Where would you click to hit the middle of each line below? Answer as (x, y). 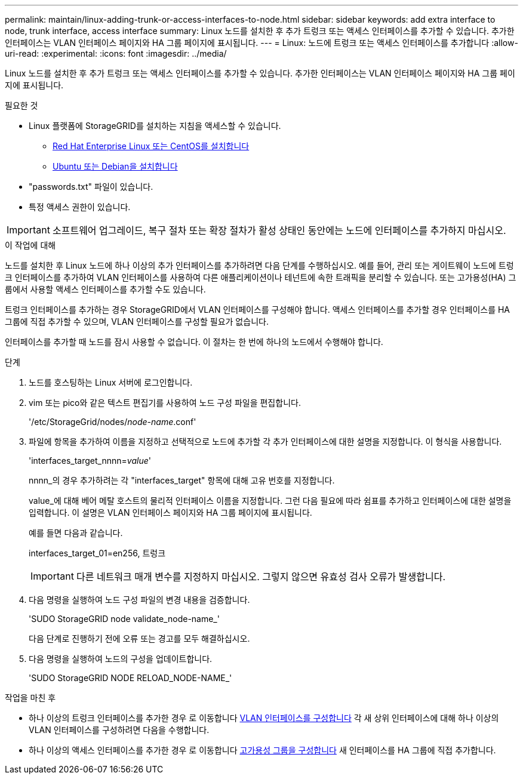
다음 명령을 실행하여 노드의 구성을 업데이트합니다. (121, 659)
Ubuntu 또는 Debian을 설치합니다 (115, 166)
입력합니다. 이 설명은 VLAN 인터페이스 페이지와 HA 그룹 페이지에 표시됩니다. (170, 512)
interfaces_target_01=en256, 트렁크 (97, 553)
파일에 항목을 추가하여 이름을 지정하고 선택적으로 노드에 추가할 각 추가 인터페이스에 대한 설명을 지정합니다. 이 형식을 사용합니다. (265, 441)
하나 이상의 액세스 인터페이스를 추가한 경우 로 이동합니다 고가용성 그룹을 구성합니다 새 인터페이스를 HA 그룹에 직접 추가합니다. (262, 750)
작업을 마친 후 (30, 698)
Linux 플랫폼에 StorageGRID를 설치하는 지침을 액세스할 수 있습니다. (155, 126)
